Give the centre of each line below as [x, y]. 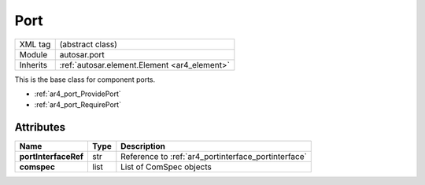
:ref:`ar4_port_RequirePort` [78, 105]
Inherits [33, 65]
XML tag [35, 44]
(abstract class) [89, 44]
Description [143, 146]
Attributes [40, 127]
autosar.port [82, 54]
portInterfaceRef [52, 157]
